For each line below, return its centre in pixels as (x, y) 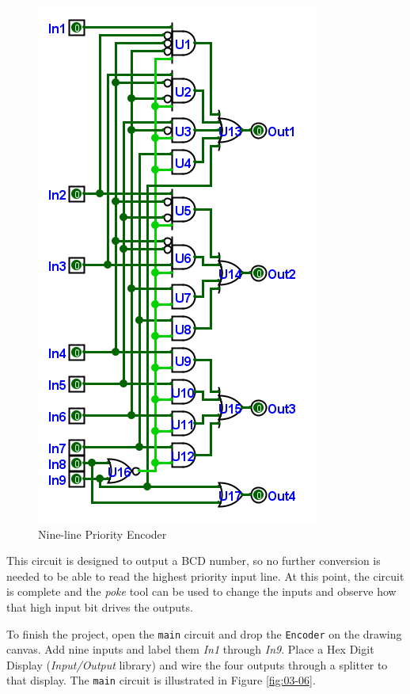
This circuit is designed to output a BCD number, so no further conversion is (194, 561)
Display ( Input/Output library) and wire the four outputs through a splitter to (197, 664)
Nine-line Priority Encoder (102, 534)
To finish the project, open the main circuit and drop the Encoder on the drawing (204, 633)
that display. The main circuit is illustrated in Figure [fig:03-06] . (161, 680)
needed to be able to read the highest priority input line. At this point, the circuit (205, 576)
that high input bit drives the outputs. (100, 606)
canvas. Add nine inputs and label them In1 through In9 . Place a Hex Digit (190, 649)
